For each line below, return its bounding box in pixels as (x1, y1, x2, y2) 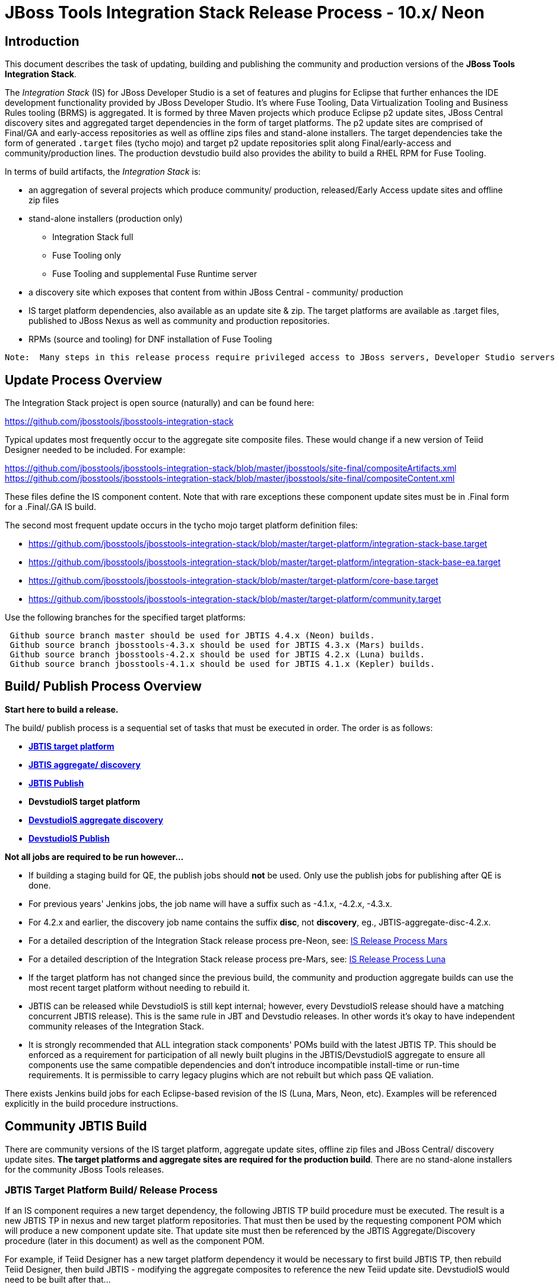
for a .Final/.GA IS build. (5, 502, 96, 512)
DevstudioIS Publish (28, 833, 110, 843)
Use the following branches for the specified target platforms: (5, 612, 246, 623)
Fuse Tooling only (52, 250, 121, 261)
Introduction (5, 33, 80, 49)
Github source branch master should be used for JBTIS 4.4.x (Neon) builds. (9, 631, 375, 641)
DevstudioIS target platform (28, 796, 141, 807)
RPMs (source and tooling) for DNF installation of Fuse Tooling (28, 334, 272, 345)
